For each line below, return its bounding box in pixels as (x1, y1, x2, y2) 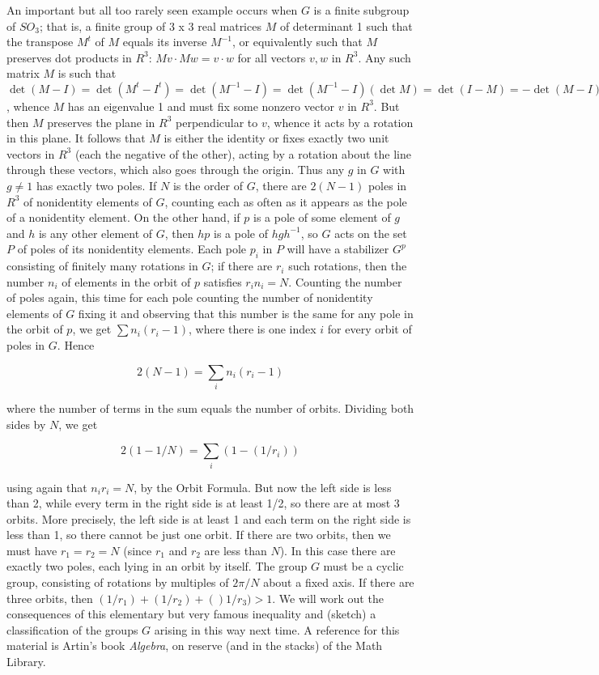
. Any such (358, 49, 411, 66)
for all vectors (237, 49, 306, 66)
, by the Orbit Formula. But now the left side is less (134, 478, 392, 495)
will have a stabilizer (287, 240, 389, 257)
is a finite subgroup (313, 2, 410, 18)
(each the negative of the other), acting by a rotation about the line (74, 145, 411, 162)
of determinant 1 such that (279, 17, 413, 34)
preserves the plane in (47, 113, 155, 130)
